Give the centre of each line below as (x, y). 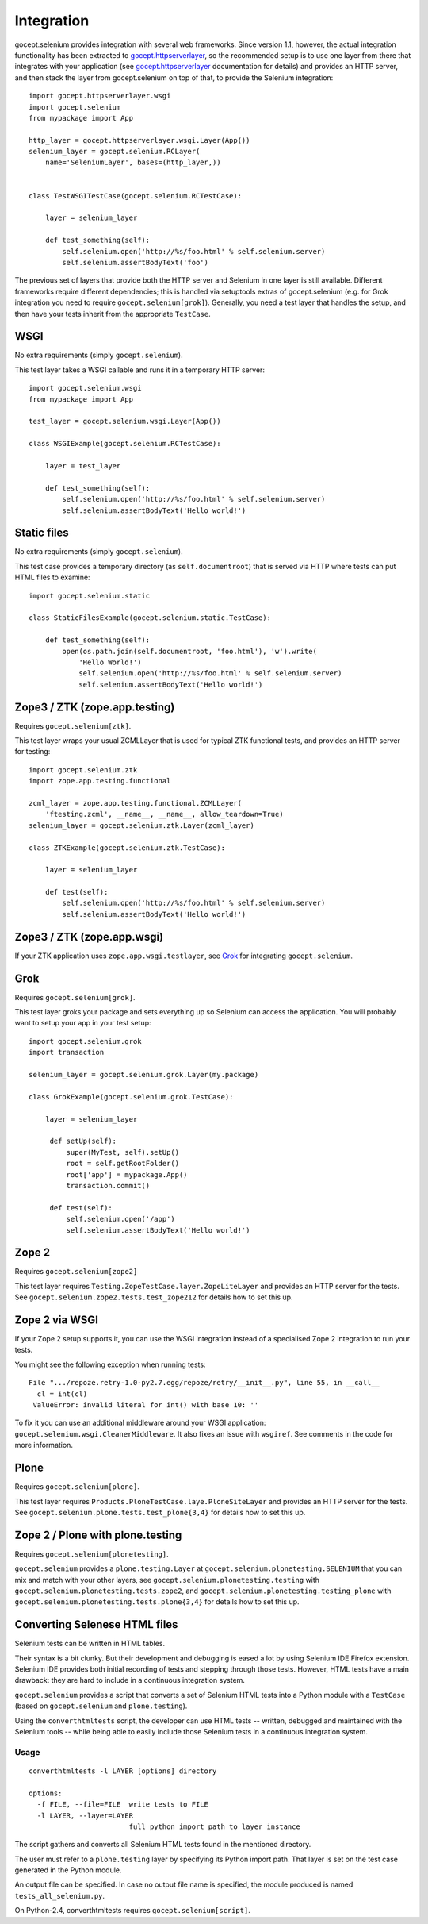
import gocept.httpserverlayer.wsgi (100, 96)
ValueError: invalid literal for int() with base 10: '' (146, 1405)
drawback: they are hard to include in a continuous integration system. (130, 1680)
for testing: (32, 752)
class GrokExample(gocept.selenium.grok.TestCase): (131, 1097)
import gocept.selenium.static (90, 596)
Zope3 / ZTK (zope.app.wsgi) (89, 937)
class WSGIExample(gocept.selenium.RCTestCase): (125, 444)
